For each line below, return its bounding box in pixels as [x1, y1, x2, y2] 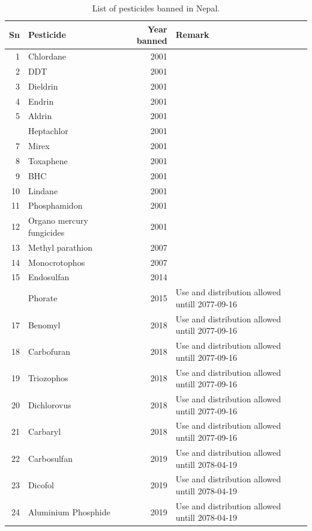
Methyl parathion [28, 241, 92, 253]
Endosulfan [28, 271, 70, 283]
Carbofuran [28, 345, 71, 357]
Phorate [28, 292, 58, 304]
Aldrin [28, 109, 52, 122]
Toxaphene [28, 154, 68, 167]
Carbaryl [28, 425, 61, 438]
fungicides [28, 226, 65, 238]
